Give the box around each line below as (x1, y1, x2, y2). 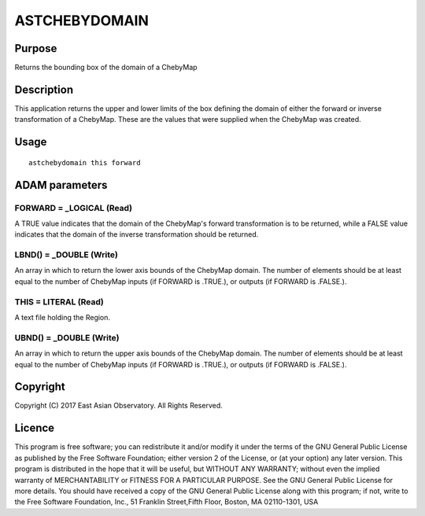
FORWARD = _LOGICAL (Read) (14, 202, 133, 213)
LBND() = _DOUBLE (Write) (14, 249, 118, 260)
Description (14, 83, 74, 96)
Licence (14, 422, 55, 435)
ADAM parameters (14, 178, 108, 192)
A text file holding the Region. (14, 312, 110, 322)
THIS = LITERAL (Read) (14, 296, 104, 307)
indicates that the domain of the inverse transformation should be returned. (14, 230, 259, 239)
